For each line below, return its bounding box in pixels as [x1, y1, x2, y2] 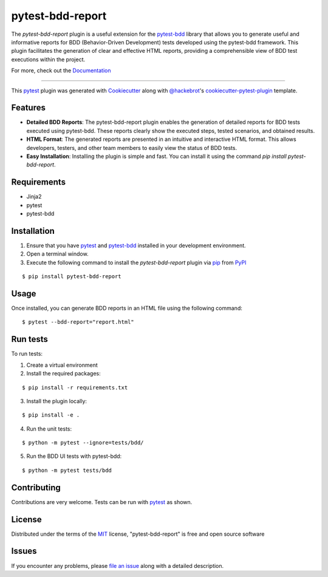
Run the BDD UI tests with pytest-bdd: [26, 452, 122, 460]
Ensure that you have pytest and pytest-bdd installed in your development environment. [26, 242, 246, 249]
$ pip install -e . [22, 412, 80, 418]
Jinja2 [26, 193, 42, 200]
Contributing [11, 482, 61, 493]
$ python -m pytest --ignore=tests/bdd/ [22, 439, 144, 446]
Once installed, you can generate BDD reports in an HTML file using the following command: [11, 304, 242, 312]
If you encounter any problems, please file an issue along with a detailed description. [11, 562, 224, 569]
